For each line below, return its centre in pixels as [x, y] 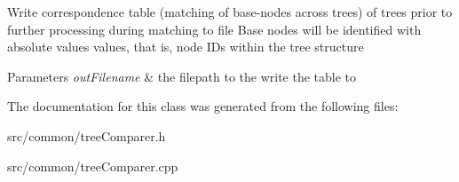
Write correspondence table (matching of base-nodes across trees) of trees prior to [230, 12]
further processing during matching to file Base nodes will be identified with [214, 29]
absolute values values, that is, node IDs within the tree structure [186, 47]
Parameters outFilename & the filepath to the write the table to [182, 76]
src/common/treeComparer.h [87, 135]
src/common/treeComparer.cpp [93, 166]
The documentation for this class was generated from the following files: [203, 106]
